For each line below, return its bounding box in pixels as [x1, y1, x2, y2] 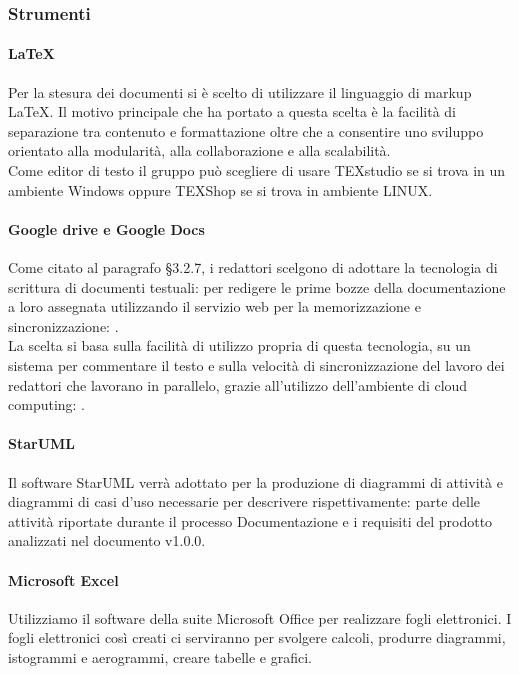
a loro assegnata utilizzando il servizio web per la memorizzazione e [8, 296, 421, 317]
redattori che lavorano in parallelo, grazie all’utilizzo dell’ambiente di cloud [8, 374, 468, 395]
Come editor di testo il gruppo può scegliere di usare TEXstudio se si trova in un [8, 160, 506, 181]
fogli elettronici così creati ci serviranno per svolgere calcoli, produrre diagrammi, [8, 627, 506, 648]
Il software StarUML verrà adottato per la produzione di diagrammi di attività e [8, 471, 503, 492]
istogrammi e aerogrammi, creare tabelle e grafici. [8, 646, 312, 667]
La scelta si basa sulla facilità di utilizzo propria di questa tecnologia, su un [8, 335, 471, 356]
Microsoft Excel [8, 569, 119, 590]
